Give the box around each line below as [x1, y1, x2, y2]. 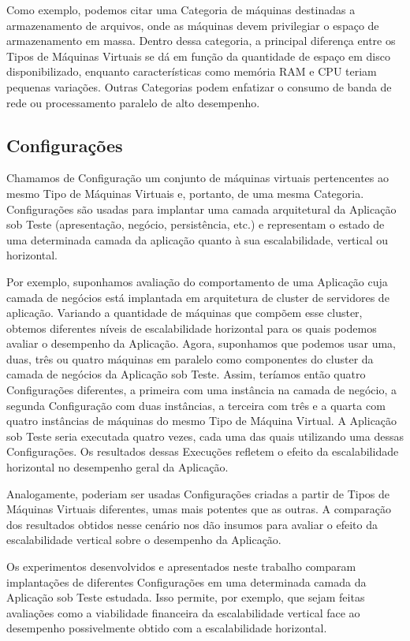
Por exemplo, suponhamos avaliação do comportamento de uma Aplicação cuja [6, 273, 388, 289]
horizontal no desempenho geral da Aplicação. [6, 459, 229, 475]
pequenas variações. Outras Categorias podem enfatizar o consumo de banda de [6, 78, 392, 95]
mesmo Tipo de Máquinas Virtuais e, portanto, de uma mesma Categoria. [6, 184, 364, 201]
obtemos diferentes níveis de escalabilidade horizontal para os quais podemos [6, 319, 377, 336]
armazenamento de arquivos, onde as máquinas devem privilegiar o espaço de [6, 17, 379, 33]
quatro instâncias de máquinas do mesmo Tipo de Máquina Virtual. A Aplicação [6, 412, 397, 429]
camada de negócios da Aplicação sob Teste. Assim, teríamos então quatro [6, 366, 366, 382]
